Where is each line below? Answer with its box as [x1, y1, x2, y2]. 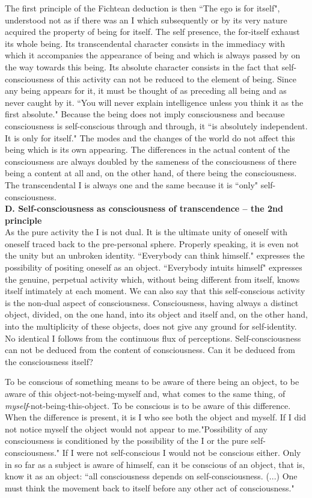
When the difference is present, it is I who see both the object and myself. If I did [5, 411, 306, 423]
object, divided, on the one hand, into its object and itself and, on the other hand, [5, 308, 308, 321]
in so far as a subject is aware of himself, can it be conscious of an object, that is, [5, 458, 305, 470]
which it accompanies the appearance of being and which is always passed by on [5, 49, 301, 61]
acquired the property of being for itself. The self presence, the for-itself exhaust [5, 25, 300, 38]
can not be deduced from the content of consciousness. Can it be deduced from [5, 343, 295, 356]
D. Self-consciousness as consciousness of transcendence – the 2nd [5, 202, 283, 215]
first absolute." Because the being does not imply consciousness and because [5, 108, 285, 120]
